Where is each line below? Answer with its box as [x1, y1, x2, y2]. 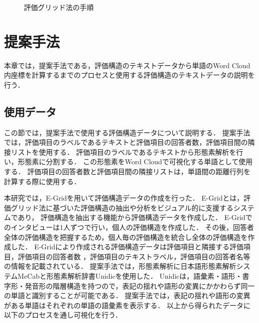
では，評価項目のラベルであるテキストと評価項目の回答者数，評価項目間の [4, 137, 248, 147]
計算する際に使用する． [4, 176, 81, 186]
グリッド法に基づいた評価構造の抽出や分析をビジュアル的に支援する [10, 202, 234, 213]
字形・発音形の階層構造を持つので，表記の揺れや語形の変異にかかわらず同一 [4, 280, 255, 291]
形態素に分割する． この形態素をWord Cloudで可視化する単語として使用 [17, 156, 253, 167]
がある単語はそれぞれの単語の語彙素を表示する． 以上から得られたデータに [4, 300, 251, 310]
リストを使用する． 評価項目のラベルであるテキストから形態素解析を [10, 146, 237, 157]
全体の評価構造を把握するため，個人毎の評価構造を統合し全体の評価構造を [4, 231, 248, 242]
